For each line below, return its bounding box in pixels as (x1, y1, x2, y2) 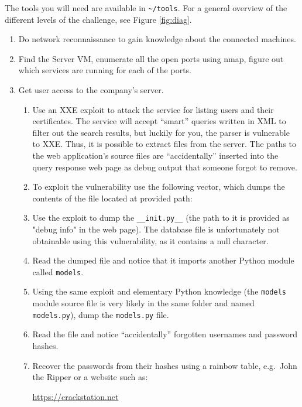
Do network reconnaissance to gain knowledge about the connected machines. (18, 33, 296, 45)
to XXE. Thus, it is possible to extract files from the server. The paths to (32, 138, 296, 150)
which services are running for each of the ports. (18, 64, 191, 76)
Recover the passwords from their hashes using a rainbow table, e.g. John (32, 359, 297, 371)
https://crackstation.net (32, 390, 119, 402)
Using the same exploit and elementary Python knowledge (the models (32, 285, 286, 297)
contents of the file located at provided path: (32, 191, 193, 204)
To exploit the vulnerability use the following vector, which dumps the (32, 180, 285, 193)
